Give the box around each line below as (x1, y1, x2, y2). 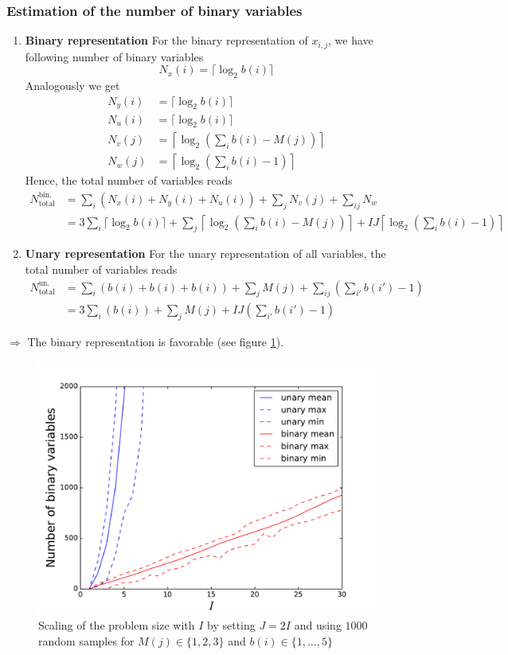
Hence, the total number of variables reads (25, 172, 233, 189)
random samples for (38, 633, 135, 649)
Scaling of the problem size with (38, 617, 195, 634)
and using (294, 617, 342, 634)
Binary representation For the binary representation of (25, 32, 308, 49)
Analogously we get (25, 77, 120, 94)
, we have (328, 32, 373, 49)
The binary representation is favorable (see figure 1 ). (27, 333, 284, 350)
